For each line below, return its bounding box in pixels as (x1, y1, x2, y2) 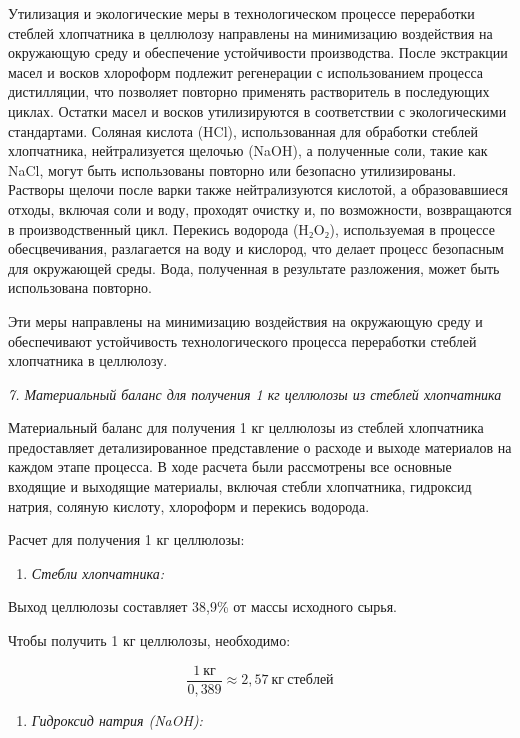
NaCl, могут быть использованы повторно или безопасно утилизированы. (8, 159, 457, 180)
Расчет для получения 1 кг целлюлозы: (8, 529, 245, 550)
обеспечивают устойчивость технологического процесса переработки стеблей (8, 330, 477, 351)
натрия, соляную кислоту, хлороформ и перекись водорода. (8, 495, 370, 516)
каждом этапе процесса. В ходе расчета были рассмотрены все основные (8, 456, 452, 477)
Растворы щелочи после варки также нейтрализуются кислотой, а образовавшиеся (8, 179, 509, 200)
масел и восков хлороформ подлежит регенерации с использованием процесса (8, 61, 484, 82)
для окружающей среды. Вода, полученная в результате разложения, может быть (8, 257, 500, 278)
